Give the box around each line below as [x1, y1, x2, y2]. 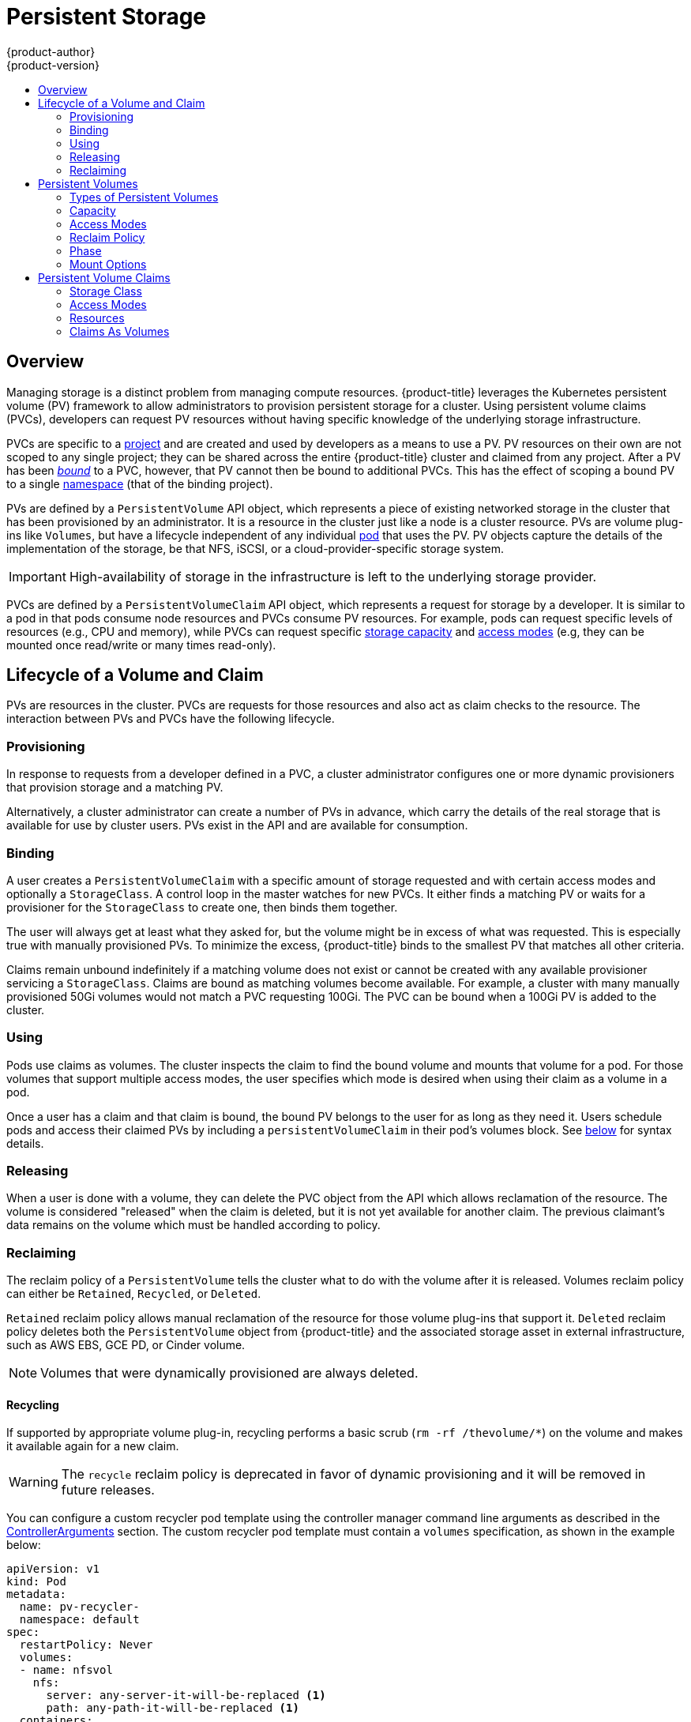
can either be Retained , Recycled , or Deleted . [6, 1287, 261, 1301]
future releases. [61, 1482, 155, 1498]
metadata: [6, 1588, 66, 1601]
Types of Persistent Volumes [69, 190, 219, 204]
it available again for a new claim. [6, 1439, 179, 1453]
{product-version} [6, 58, 100, 72]
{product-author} [6, 44, 96, 58]
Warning [9, 1474, 58, 1491]
